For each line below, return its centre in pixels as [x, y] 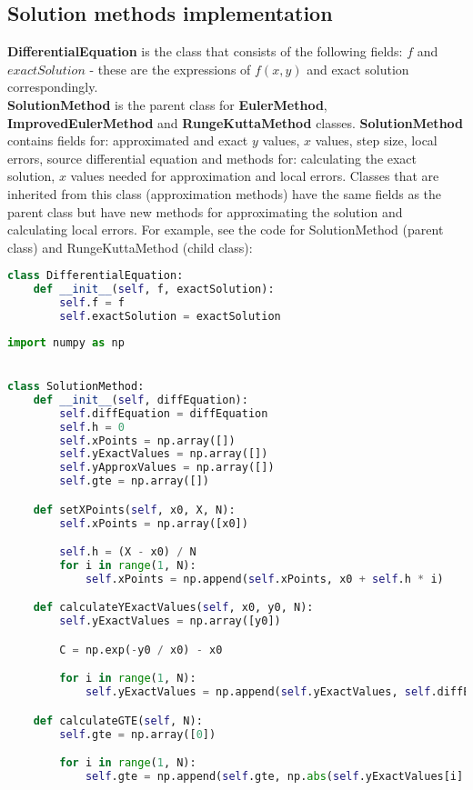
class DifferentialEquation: [96, 276]
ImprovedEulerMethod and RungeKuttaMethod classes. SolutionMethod [236, 122]
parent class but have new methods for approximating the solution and [205, 211]
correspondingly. [53, 87]
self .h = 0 [92, 427]
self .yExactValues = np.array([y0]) [170, 621]
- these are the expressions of [170, 69]
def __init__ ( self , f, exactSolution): [154, 290]
